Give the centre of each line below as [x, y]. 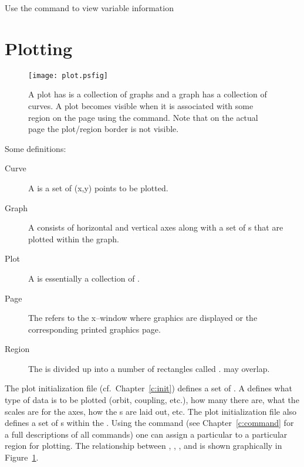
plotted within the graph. [74, 238]
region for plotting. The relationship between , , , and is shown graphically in [143, 446]
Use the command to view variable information [89, 8]
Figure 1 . [22, 457]
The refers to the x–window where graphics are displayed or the [143, 318]
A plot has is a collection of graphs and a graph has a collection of [148, 94]
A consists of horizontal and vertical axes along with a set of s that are [156, 227]
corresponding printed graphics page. [94, 329]
